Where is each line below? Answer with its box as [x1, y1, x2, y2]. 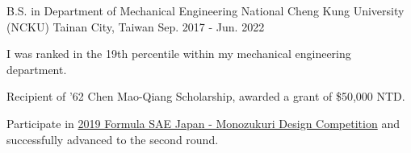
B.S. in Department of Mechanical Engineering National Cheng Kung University [6, 2, 405, 19]
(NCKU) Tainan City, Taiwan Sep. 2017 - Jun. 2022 [6, 18, 265, 35]
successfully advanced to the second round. [6, 130, 219, 147]
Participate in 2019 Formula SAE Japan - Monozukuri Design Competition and [6, 114, 400, 131]
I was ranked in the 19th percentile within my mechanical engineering [6, 45, 351, 62]
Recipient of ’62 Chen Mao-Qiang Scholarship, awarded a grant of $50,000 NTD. [6, 88, 405, 105]
